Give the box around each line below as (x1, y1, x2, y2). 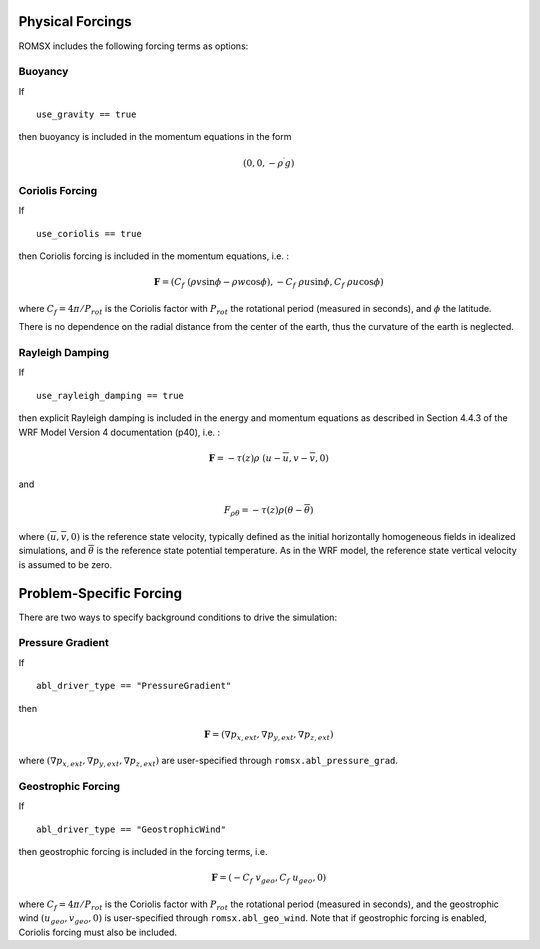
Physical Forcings (18, 13, 132, 30)
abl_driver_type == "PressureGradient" (36, 680, 232, 692)
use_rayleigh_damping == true (36, 390, 185, 401)
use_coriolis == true (36, 228, 142, 239)
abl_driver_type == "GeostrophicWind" (36, 823, 227, 835)
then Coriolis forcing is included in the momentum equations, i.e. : (18, 250, 290, 262)
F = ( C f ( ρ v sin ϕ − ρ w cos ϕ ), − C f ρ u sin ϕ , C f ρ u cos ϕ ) (153, 276, 384, 290)
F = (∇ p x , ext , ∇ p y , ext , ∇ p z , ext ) (203, 728, 334, 742)
